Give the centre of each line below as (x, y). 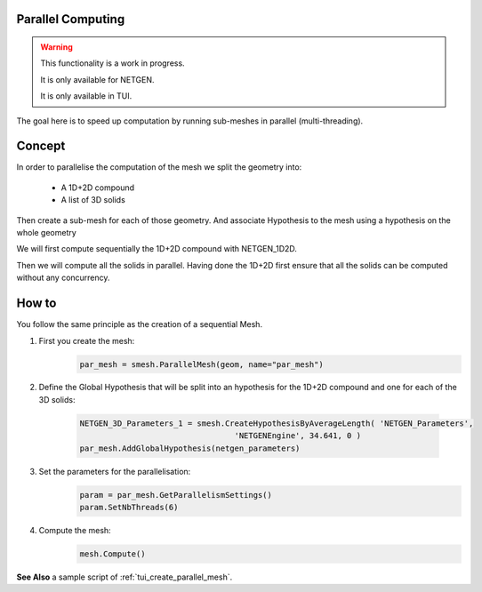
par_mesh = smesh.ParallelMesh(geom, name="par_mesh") (201, 364)
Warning (56, 47)
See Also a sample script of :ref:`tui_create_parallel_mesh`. (125, 577)
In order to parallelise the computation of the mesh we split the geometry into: (159, 167)
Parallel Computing (71, 19)
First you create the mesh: (87, 340)
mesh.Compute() (112, 554)
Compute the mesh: (75, 530)
